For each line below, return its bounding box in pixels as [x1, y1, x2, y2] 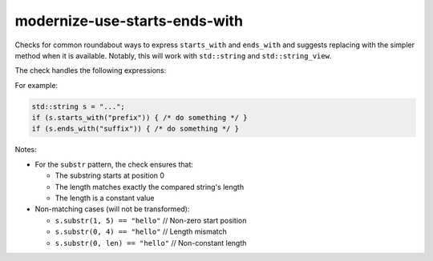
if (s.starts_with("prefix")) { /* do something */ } [31, 113, 248, 122]
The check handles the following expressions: [14, 66, 167, 75]
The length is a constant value [55, 193, 155, 203]
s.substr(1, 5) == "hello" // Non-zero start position [55, 215, 247, 225]
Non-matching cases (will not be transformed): [34, 204, 190, 214]
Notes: [14, 145, 37, 155]
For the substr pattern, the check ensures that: [34, 159, 194, 169]
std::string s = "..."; [31, 102, 126, 111]
